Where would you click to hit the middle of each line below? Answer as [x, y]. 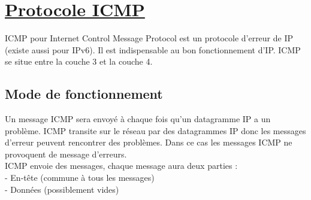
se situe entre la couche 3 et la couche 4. [79, 61]
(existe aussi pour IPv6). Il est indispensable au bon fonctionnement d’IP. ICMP [153, 49]
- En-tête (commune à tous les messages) [80, 178]
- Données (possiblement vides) [62, 189]
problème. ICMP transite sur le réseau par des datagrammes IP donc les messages [155, 130]
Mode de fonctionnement [84, 94]
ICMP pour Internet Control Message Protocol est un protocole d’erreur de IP [149, 38]
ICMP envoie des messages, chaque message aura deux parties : [121, 166]
